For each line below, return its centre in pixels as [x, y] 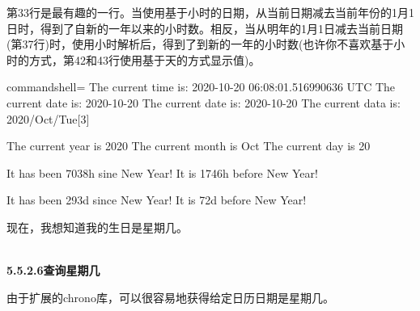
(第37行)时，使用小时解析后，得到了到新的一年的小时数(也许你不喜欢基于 [200, 44]
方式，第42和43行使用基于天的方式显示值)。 [144, 59]
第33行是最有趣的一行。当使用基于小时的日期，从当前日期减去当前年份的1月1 [210, 12]
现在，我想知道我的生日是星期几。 [97, 227]
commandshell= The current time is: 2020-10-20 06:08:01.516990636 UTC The [201, 87]
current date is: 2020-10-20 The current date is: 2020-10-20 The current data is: [204, 102]
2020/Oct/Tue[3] [48, 118]
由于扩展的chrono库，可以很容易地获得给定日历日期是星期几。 [170, 297]
